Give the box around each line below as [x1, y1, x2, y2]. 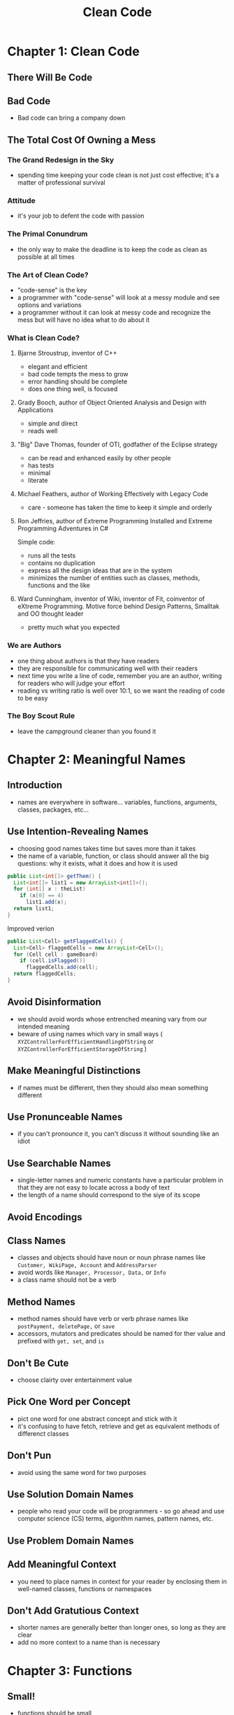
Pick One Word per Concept [7, 1396, 131, 1408]
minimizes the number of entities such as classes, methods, [27, 574, 200, 582]
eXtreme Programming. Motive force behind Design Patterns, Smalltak [17, 602, 220, 611]
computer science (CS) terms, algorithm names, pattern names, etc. [17, 1514, 214, 1523]
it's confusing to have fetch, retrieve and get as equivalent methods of [17, 1422, 220, 1430]
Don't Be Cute [7, 1357, 69, 1369]
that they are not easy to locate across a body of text [17, 1183, 170, 1192]
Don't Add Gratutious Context [7, 1605, 140, 1617]
